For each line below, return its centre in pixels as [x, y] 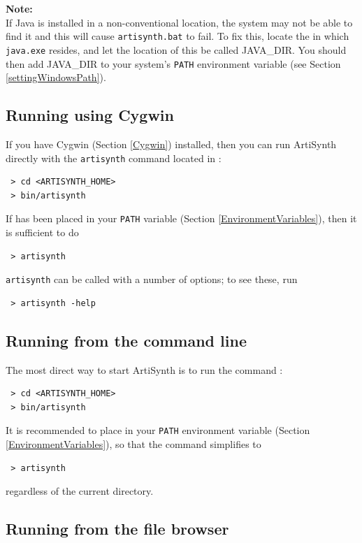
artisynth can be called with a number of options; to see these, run [152, 279]
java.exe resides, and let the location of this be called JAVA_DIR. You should [176, 49]
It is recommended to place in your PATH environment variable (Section [158, 430]
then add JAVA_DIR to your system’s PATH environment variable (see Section [173, 63]
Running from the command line [126, 340]
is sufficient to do [42, 232]
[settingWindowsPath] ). [56, 77]
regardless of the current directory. [80, 491]
